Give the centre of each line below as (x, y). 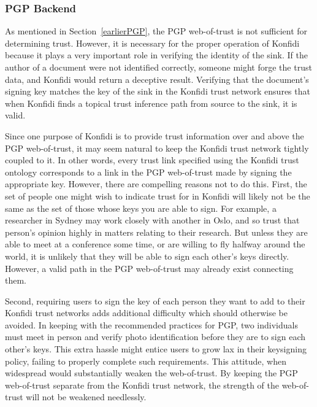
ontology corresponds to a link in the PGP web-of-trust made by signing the (148, 172)
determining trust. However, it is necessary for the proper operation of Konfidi (152, 43)
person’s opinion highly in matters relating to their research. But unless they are (156, 232)
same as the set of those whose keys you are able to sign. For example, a (141, 208)
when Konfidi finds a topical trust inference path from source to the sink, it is (151, 103)
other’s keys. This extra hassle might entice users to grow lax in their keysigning (156, 349)
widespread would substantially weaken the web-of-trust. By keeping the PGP (151, 373)
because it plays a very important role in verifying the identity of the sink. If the (156, 55)
